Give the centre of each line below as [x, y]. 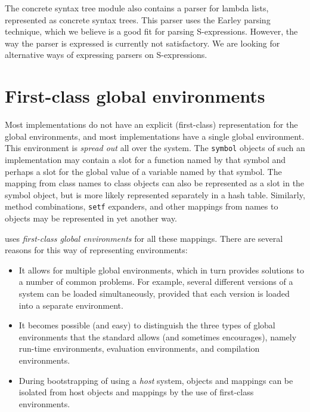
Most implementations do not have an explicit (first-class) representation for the [151, 124]
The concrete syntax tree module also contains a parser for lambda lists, [137, 8]
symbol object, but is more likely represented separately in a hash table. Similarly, [155, 194]
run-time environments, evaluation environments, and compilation [139, 348]
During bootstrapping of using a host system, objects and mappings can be [156, 380]
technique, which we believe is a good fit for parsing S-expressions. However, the [151, 31]
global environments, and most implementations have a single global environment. [155, 136]
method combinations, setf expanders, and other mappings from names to [142, 206]
